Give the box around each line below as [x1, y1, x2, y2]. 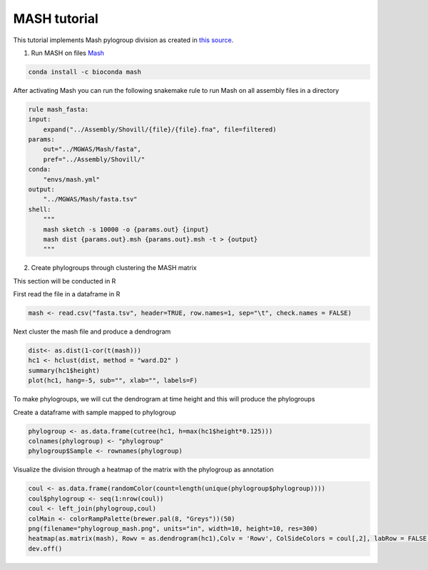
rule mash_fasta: [28, 105, 89, 114]
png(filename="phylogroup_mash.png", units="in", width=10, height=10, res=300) [28, 524, 318, 532]
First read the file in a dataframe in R [13, 290, 121, 299]
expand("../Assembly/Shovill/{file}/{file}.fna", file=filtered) [43, 125, 277, 134]
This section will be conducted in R [13, 276, 116, 285]
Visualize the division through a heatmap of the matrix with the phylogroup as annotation [13, 465, 274, 474]
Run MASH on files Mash [31, 49, 105, 57]
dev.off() [28, 544, 63, 553]
